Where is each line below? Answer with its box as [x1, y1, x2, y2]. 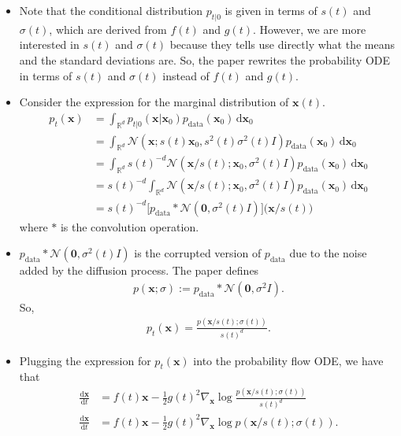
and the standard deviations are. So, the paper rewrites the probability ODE [19, 51, 391, 68]
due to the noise [289, 245, 367, 261]
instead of [162, 67, 210, 83]
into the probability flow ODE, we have [193, 352, 384, 368]
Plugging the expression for [19, 352, 151, 368]
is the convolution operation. [60, 218, 199, 235]
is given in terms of [225, 2, 317, 18]
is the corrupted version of [134, 245, 262, 261]
